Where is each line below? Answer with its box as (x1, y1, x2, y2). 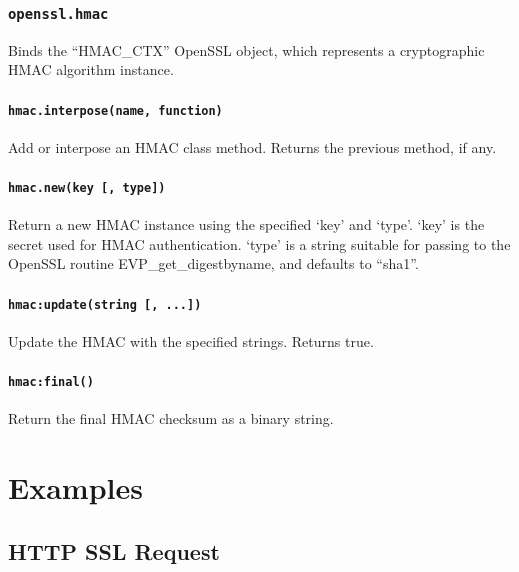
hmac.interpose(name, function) (8, 103, 223, 118)
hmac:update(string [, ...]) (8, 297, 202, 312)
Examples (8, 467, 143, 508)
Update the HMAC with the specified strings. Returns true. (8, 330, 374, 351)
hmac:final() (8, 375, 94, 390)
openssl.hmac (8, 5, 109, 22)
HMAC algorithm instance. (8, 59, 174, 80)
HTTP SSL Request (8, 535, 220, 566)
